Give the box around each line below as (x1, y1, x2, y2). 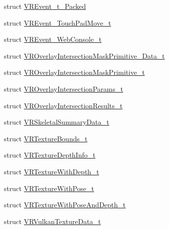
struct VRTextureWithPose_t (4, 183, 95, 193)
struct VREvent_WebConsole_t (4, 34, 102, 44)
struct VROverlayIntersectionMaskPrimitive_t (4, 67, 145, 77)
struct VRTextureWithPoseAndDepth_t (4, 199, 126, 210)
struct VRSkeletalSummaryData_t (4, 117, 109, 127)
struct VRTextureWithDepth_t (4, 166, 100, 176)
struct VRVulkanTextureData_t (4, 216, 101, 226)
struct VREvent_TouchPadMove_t (4, 17, 111, 28)
